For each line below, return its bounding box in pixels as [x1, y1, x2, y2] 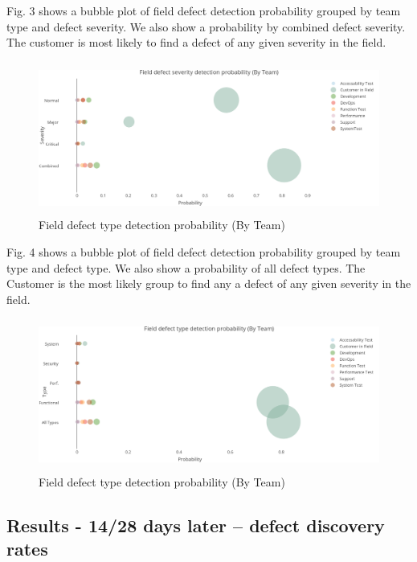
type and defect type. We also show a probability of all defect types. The [6, 259, 366, 276]
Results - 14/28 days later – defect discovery [6, 512, 385, 537]
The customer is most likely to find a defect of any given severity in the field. [6, 34, 386, 51]
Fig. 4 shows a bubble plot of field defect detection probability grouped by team [6, 243, 401, 260]
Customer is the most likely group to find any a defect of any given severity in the [6, 275, 411, 292]
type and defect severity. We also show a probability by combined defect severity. [6, 18, 406, 35]
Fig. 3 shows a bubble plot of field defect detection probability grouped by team [6, 2, 401, 18]
